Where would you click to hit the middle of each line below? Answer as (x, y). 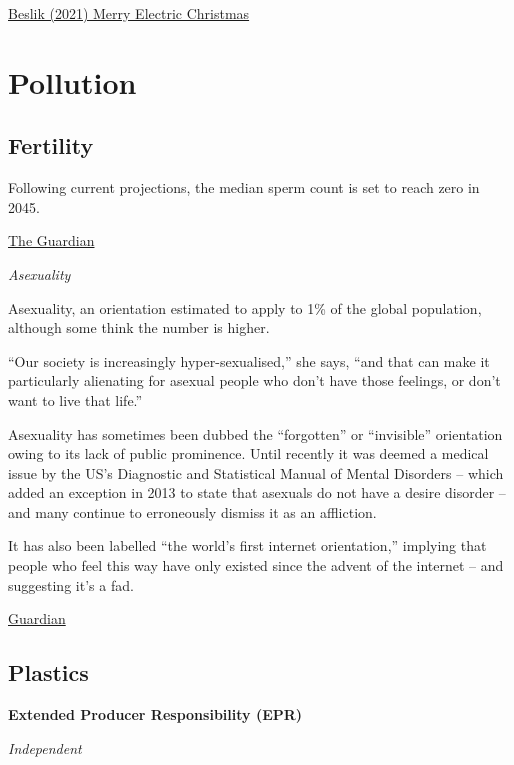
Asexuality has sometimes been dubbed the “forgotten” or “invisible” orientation (255, 433)
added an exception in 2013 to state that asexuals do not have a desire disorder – (257, 492)
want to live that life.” (75, 399)
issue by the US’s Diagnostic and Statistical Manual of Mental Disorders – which (256, 472)
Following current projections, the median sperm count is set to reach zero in (244, 187)
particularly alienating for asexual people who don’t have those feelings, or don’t (254, 380)
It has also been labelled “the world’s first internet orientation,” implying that (247, 545)
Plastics (48, 672)
